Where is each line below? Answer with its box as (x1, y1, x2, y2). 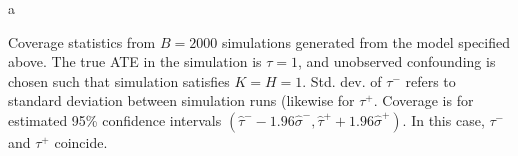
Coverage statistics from (8, 31, 156, 52)
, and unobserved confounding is (298, 51, 496, 72)
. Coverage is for (373, 90, 474, 111)
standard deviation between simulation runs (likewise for (8, 90, 355, 111)
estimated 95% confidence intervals (8, 109, 222, 130)
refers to (405, 70, 456, 91)
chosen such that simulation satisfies (8, 70, 230, 91)
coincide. (54, 131, 108, 152)
